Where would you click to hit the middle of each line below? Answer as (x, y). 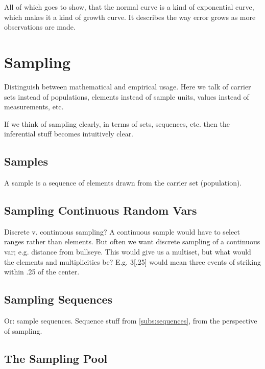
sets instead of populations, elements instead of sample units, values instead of (127, 96)
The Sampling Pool (56, 358)
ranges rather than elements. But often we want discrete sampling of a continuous (132, 241)
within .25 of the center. (42, 272)
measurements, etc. (34, 107)
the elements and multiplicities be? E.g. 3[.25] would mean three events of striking (133, 261)
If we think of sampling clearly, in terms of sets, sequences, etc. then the (117, 123)
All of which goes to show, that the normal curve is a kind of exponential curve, (129, 7)
